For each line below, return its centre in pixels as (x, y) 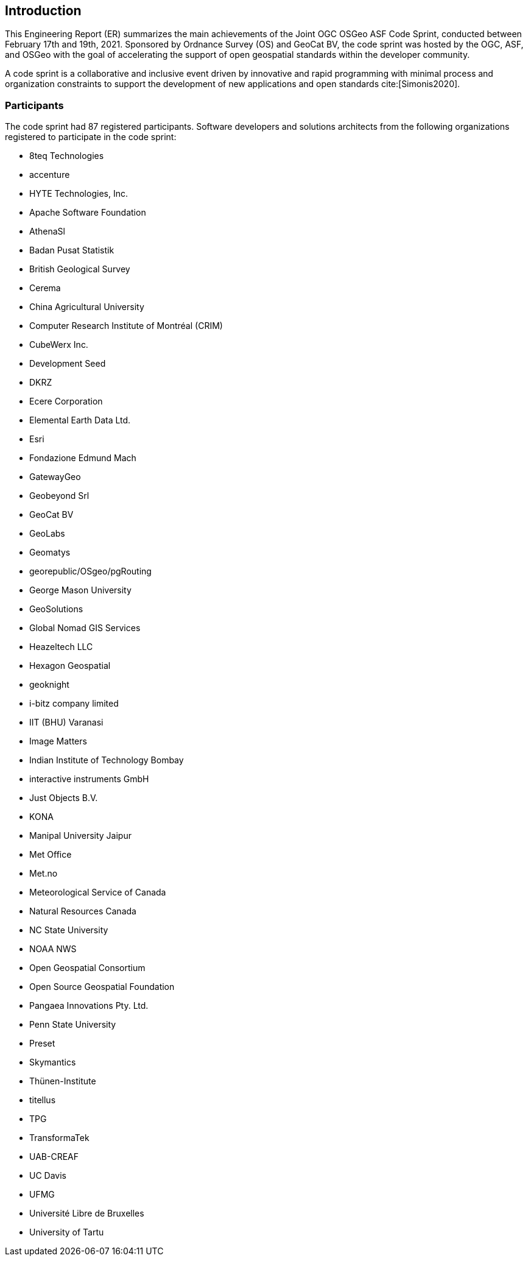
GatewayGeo (55, 477)
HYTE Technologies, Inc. (79, 194)
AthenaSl (47, 231)
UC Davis (48, 1176)
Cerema (45, 288)
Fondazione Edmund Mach (83, 458)
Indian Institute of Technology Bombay (107, 760)
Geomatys (50, 553)
